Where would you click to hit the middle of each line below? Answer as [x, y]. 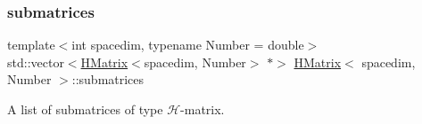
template [31, 45]
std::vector [36, 62]
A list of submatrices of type [85, 109]
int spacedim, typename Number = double [188, 45]
